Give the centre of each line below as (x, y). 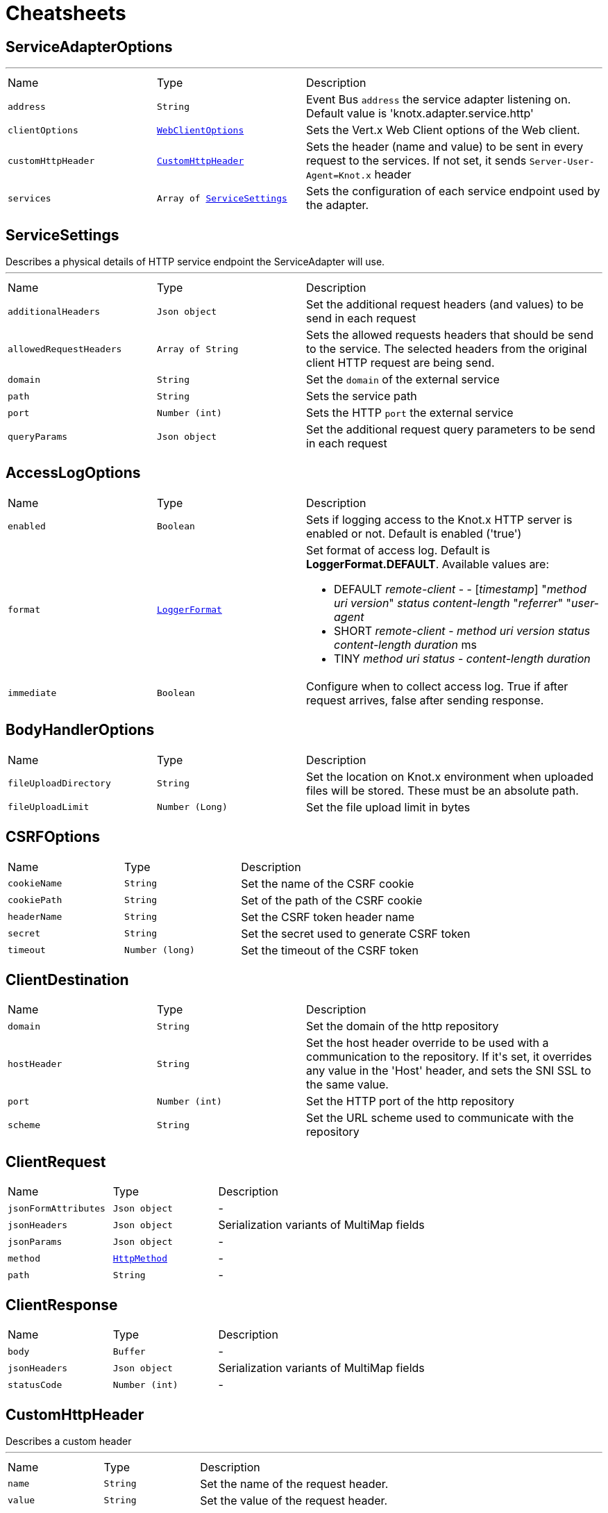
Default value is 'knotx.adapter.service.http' (420, 114)
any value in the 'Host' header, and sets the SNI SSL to (449, 1071)
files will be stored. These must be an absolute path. (442, 790)
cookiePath (35, 900)
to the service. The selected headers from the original (447, 349)
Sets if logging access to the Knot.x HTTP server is (439, 519)
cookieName (35, 884)
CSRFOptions (53, 837)
